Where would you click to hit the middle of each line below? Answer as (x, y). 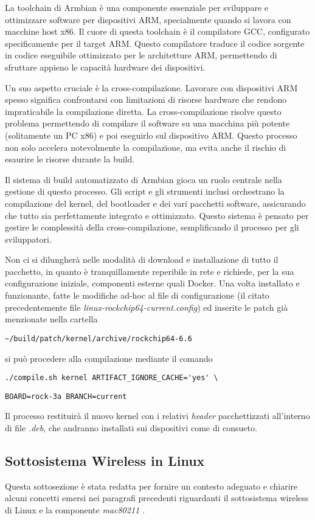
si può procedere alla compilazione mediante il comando (109, 358)
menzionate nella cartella (51, 319)
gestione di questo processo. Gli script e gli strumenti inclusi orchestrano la (145, 191)
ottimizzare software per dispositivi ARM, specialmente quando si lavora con (148, 19)
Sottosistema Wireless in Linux (105, 460)
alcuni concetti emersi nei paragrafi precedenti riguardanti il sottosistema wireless (157, 498)
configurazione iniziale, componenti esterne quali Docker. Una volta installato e (152, 283)
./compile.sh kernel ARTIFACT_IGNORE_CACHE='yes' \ (112, 378)
